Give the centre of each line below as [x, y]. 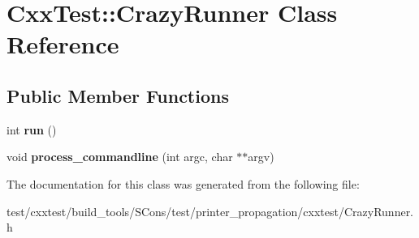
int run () [32, 129]
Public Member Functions [118, 95]
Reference [63, 44]
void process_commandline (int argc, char [120, 157]
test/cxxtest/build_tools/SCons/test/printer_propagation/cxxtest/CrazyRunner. [210, 211]
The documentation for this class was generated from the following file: [183, 183]
